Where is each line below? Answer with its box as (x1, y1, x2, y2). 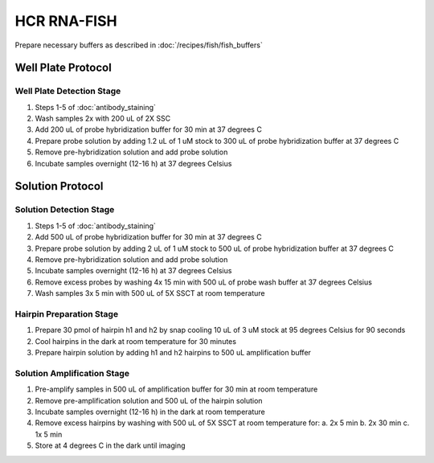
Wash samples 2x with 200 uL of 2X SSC (35, 113, 171, 124)
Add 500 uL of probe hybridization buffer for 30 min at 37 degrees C (35, 232, 262, 242)
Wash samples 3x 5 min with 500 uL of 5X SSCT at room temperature (35, 289, 265, 298)
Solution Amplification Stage (14, 367, 130, 379)
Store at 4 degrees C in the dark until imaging (35, 440, 186, 450)
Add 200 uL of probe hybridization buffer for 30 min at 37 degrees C (35, 125, 263, 134)
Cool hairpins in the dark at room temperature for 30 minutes (35, 336, 237, 346)
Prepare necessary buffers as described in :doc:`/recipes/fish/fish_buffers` (14, 40, 263, 50)
